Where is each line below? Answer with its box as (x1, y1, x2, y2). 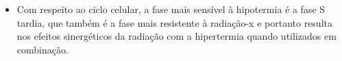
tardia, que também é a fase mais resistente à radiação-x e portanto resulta (16, 15, 332, 29)
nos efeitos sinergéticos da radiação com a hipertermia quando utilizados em (16, 29, 337, 43)
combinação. (16, 42, 69, 56)
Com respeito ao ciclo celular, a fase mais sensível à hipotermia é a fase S (16, 2, 326, 16)
